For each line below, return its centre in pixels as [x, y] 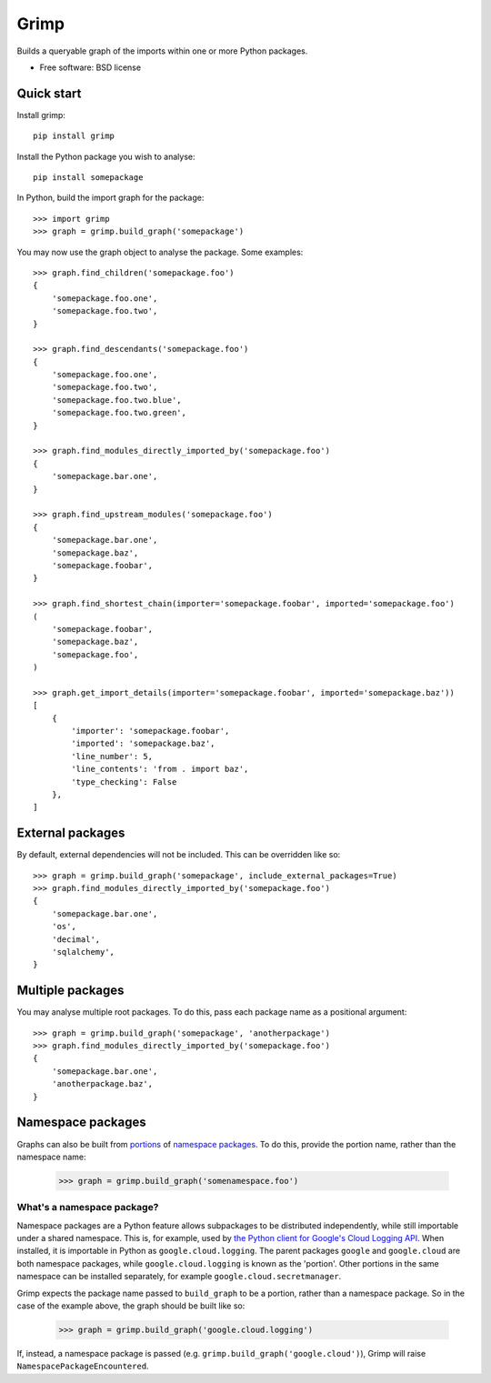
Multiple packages [70, 991]
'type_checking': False [124, 782]
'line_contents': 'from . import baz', [160, 769]
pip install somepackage [88, 178]
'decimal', [76, 939]
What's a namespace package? [88, 1208]
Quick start [49, 93]
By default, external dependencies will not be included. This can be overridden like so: [179, 855]
